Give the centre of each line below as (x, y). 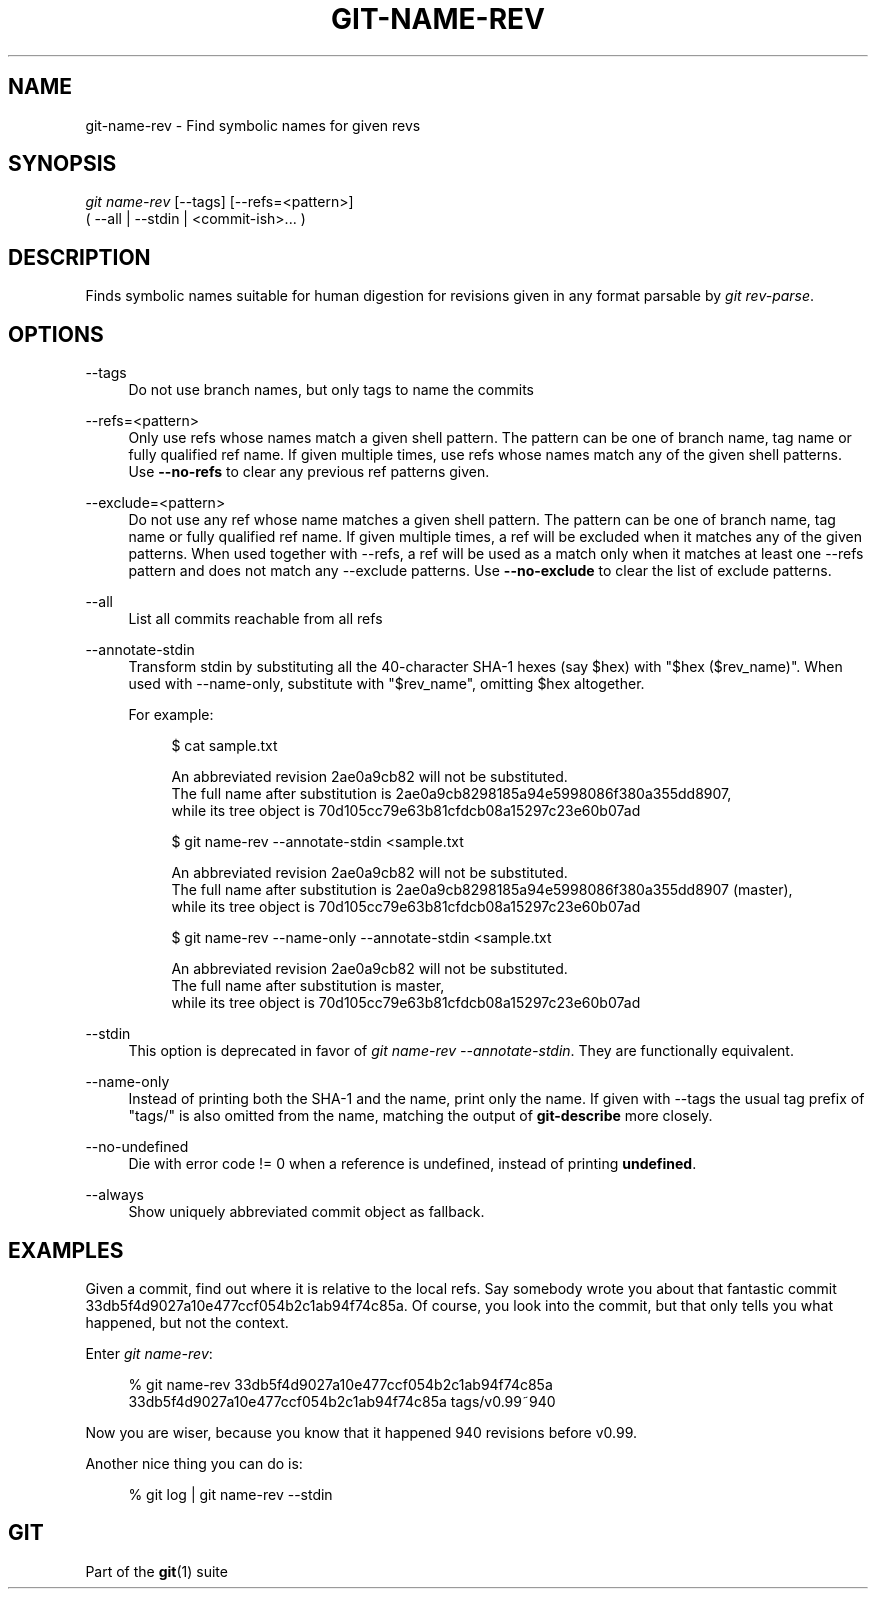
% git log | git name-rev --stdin (230, 1494)
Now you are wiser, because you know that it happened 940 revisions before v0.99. (361, 1432)
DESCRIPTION (79, 257)
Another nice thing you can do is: (194, 1463)
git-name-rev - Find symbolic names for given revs (253, 125)
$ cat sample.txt (224, 746)
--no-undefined (137, 1147)
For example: (171, 715)
